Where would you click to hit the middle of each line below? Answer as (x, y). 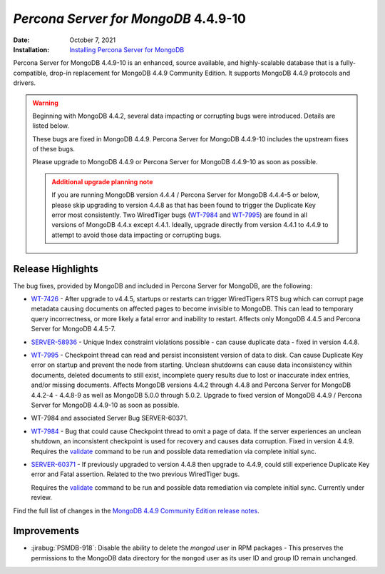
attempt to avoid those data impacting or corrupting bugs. (137, 235)
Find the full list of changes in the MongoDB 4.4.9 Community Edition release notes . (136, 510)
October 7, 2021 (93, 40)
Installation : (31, 49)
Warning (45, 103)
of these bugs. (53, 149)
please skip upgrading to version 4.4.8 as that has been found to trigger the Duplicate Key (184, 205)
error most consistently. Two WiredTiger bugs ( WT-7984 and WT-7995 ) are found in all (180, 215)
